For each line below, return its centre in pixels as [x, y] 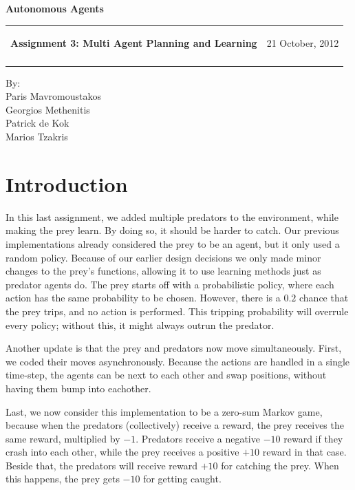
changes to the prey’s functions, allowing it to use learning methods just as [163, 271]
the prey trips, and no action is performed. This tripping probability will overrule [177, 311]
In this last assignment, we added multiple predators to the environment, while [172, 216]
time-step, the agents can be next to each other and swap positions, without [166, 375]
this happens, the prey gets [63, 479]
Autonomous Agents [55, 8]
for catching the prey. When [280, 465]
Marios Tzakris [37, 137]
